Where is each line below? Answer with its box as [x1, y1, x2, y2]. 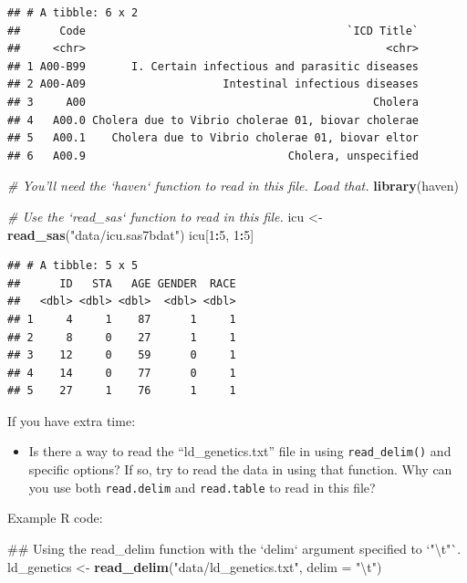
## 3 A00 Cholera [7, 95, 420, 109]
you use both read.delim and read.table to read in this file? [28, 477, 376, 496]
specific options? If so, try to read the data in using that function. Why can [28, 460, 452, 479]
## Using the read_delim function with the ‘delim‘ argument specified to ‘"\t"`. [7, 538, 462, 557]
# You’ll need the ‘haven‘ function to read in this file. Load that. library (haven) [7, 176, 459, 195]
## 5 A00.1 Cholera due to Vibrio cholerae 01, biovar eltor [7, 131, 420, 145]
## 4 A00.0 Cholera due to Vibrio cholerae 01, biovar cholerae [7, 113, 420, 127]
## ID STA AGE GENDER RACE [7, 276, 236, 290]
